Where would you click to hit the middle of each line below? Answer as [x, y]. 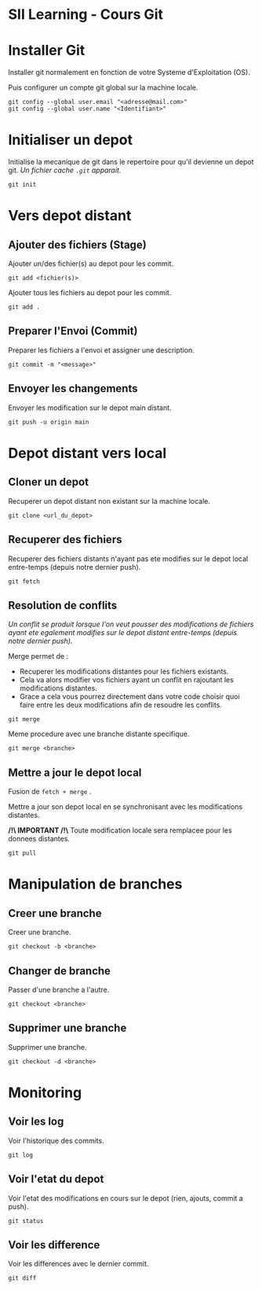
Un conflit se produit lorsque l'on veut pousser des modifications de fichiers [131, 624]
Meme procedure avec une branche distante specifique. [99, 734]
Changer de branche [60, 971]
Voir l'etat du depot [56, 1179]
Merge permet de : [38, 656]
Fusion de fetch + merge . [50, 792]
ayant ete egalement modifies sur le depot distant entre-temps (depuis [123, 633]
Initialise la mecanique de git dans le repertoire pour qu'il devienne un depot [131, 162]
